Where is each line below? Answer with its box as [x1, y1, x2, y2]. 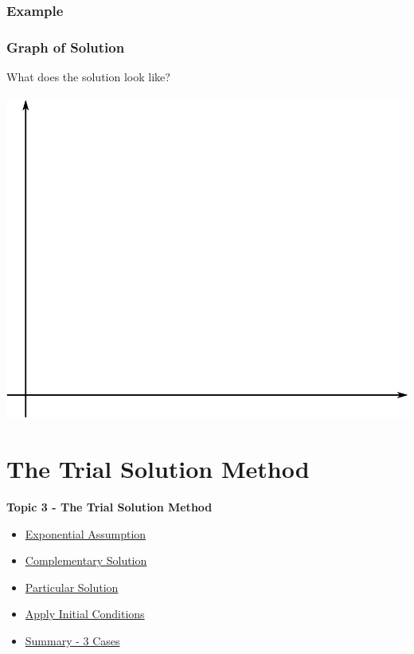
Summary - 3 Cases [25, 632, 120, 648]
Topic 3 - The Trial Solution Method [6, 498, 213, 515]
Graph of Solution [6, 37, 125, 57]
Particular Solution [25, 578, 119, 595]
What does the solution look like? [6, 69, 170, 85]
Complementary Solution [25, 552, 147, 569]
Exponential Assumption [25, 525, 146, 542]
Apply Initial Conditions [25, 605, 145, 622]
